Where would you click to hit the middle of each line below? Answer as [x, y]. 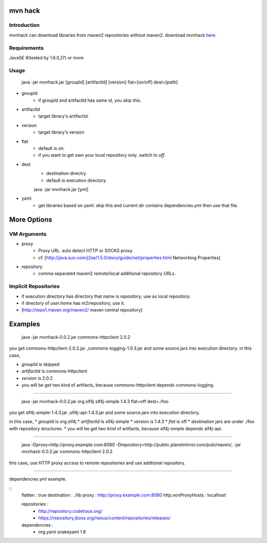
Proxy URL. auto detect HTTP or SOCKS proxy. [86, 251]
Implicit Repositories [34, 286]
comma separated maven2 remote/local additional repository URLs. [107, 273]
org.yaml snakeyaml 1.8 [62, 532]
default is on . [52, 148]
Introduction [24, 25]
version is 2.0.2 [37, 378]
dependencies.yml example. [38, 479]
